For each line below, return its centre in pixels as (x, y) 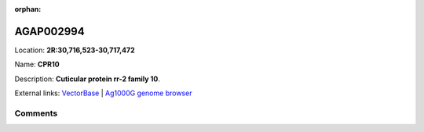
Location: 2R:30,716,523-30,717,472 (75, 50)
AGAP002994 (50, 31)
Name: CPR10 (37, 64)
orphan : (28, 9)
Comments (36, 113)
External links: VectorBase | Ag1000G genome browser (103, 93)
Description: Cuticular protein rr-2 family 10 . (88, 79)
